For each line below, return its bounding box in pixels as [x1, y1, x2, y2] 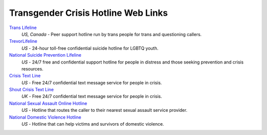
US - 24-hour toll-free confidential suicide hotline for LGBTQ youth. [21, 45, 159, 51]
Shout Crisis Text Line [9, 87, 54, 93]
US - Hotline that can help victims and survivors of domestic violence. [21, 121, 164, 127]
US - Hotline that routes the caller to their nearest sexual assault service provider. [21, 107, 187, 113]
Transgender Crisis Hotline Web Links [9, 7, 168, 18]
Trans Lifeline [9, 25, 37, 31]
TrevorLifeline [9, 38, 38, 44]
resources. [21, 66, 44, 71]
